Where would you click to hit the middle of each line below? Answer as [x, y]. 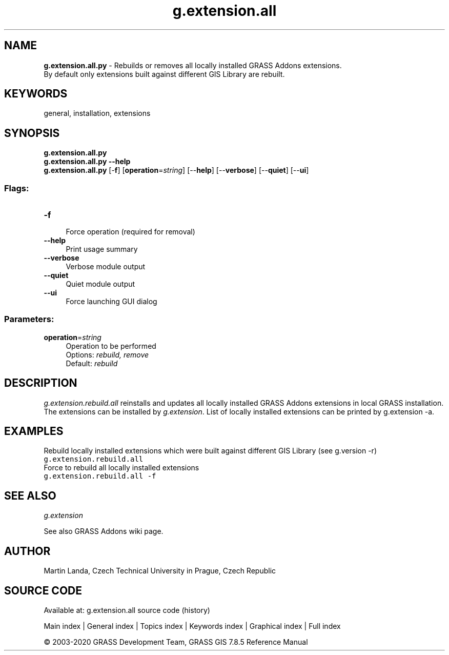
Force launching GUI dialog [111, 302]
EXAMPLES [34, 431]
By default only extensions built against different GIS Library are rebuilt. [164, 74]
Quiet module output [100, 284]
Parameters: [29, 319]
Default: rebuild [92, 363]
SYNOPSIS [32, 133]
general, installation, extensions [97, 113]
